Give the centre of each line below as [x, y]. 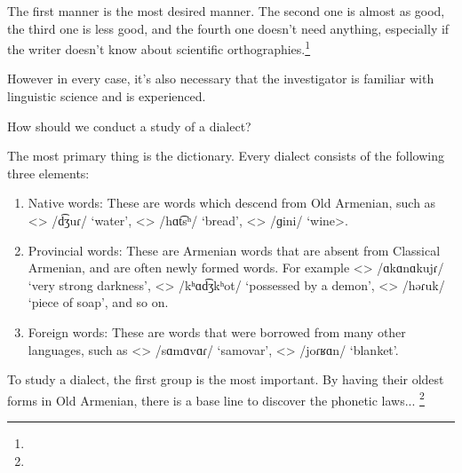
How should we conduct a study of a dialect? [129, 126]
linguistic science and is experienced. [107, 96]
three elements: [48, 173]
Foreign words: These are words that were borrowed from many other [217, 331]
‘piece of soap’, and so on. [98, 302]
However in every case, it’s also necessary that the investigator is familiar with [221, 79]
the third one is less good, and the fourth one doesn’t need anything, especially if [228, 28]
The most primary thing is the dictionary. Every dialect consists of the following [226, 156]
